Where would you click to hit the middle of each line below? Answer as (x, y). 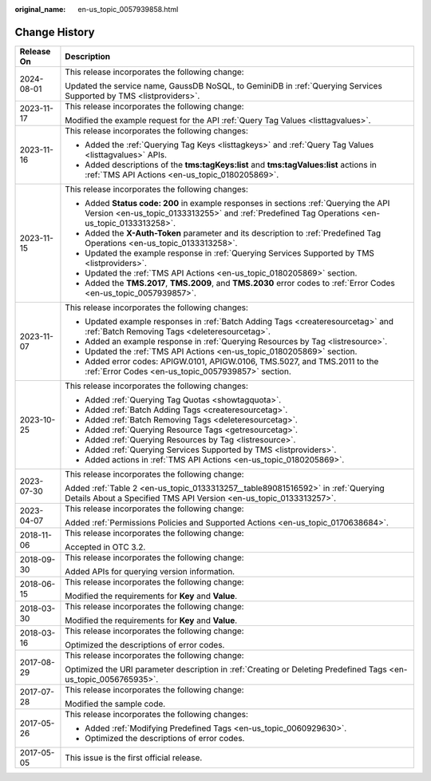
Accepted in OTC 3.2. (105, 547)
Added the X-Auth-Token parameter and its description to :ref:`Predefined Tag (233, 233)
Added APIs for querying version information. (150, 571)
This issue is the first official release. (134, 757)
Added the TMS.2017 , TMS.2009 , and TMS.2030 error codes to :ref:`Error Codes (240, 283)
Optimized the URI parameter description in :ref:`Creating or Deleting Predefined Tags (226, 669)
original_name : (40, 9)
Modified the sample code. (115, 704)
